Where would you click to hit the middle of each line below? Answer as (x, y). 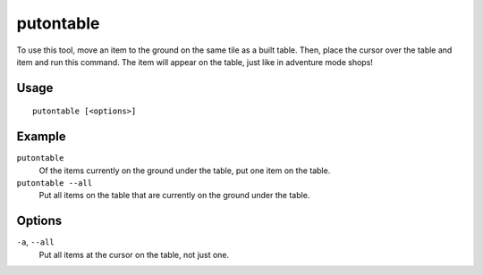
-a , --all (35, 242)
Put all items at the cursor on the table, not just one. (134, 254)
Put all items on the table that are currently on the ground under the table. (174, 196)
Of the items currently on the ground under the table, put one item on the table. (185, 171)
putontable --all (55, 183)
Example (41, 137)
